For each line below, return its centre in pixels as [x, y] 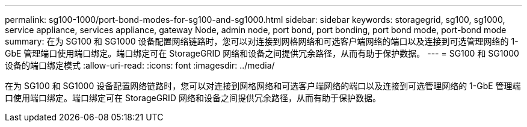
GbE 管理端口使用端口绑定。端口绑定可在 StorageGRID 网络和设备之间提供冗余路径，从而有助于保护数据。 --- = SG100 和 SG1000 [262, 53]
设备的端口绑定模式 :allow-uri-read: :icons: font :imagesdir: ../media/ [140, 65]
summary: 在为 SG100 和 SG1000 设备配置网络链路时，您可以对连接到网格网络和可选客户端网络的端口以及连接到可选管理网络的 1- [262, 41]
